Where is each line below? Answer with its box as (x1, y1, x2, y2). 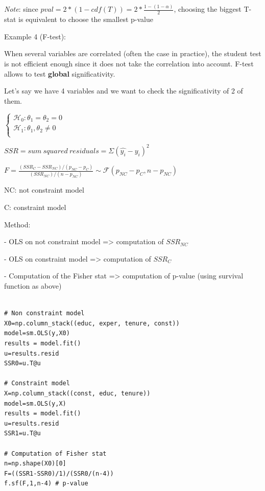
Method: (4, 219, 31, 229)
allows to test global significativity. (4, 68, 115, 79)
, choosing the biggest (174, 4, 242, 14)
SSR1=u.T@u (4, 430, 41, 437)
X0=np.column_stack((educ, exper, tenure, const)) (4, 319, 180, 327)
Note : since (4, 4, 38, 14)
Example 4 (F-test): (4, 31, 66, 41)
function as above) (4, 280, 62, 291)
